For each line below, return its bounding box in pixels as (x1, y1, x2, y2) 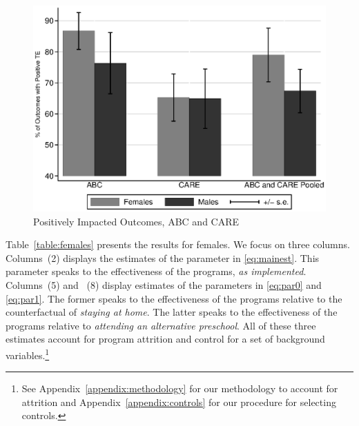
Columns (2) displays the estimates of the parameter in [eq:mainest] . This (6, 250, 320, 265)
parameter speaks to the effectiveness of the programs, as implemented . (6, 264, 307, 278)
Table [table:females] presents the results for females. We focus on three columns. (6, 237, 350, 252)
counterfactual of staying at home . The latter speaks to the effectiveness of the (6, 305, 338, 319)
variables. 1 (6, 345, 50, 362)
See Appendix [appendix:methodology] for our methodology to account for (21, 381, 338, 396)
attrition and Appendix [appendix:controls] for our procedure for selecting (21, 394, 336, 409)
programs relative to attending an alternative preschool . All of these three (6, 318, 316, 332)
